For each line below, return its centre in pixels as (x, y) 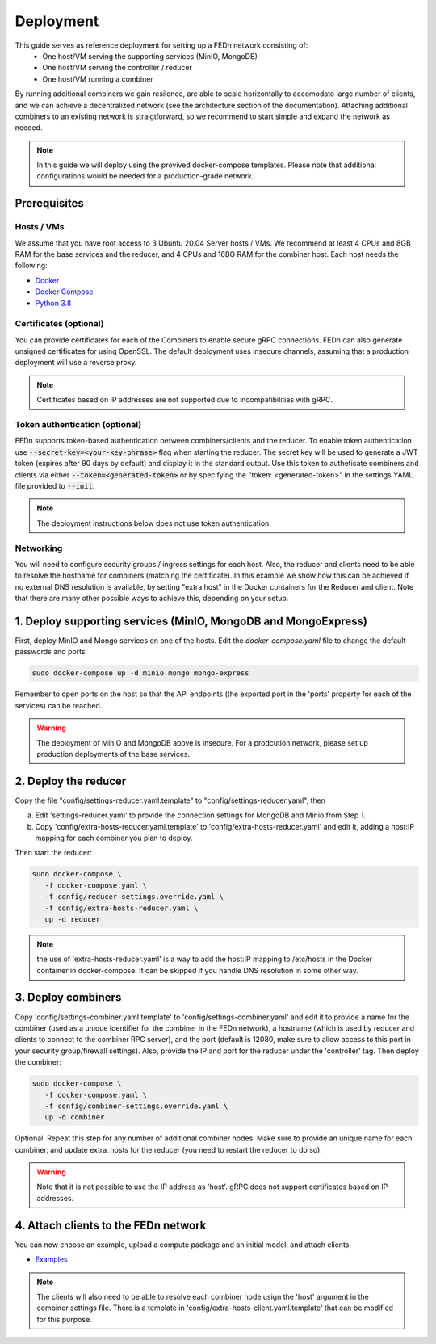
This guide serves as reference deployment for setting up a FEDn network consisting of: (161, 45)
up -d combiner (75, 1117)
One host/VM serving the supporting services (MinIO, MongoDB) (150, 56)
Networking (39, 548)
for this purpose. (64, 1319)
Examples (51, 1259)
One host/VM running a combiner (98, 79)
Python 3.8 (53, 303)
